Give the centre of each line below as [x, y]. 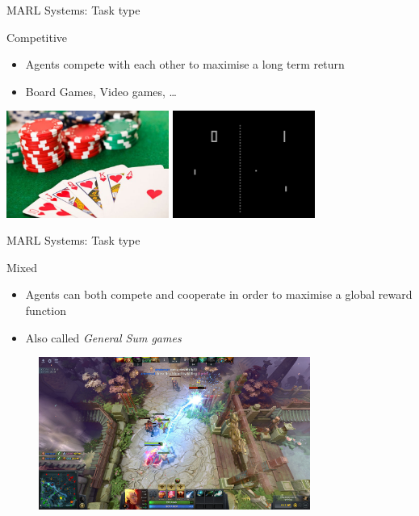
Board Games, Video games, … [101, 91]
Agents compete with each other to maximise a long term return [185, 64]
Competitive [37, 37]
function [46, 310]
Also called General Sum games [103, 337]
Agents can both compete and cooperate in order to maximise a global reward [219, 294]
